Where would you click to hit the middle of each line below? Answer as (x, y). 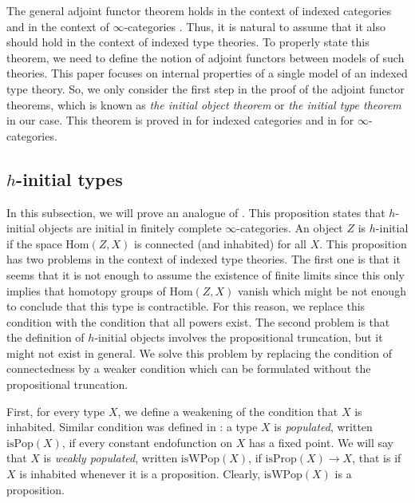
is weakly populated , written (111, 458)
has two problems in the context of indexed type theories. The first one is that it (204, 259)
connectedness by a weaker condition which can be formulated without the (189, 368)
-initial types (69, 178)
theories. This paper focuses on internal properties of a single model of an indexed (207, 73)
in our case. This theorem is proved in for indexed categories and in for (180, 120)
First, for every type (56, 411)
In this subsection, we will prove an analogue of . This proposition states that (196, 212)
